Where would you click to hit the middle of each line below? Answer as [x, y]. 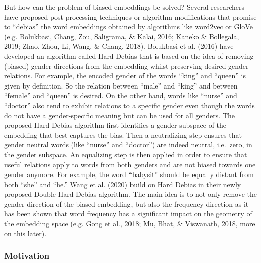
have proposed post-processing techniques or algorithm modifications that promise [130, 16]
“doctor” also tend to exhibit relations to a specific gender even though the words [129, 105]
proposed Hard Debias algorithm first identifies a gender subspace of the [115, 125]
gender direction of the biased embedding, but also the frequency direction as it [126, 203]
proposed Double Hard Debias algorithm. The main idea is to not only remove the [130, 194]
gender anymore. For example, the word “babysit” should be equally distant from [129, 174]
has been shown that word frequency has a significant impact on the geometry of [128, 213]
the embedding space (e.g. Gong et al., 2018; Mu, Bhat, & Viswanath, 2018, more [130, 224]
